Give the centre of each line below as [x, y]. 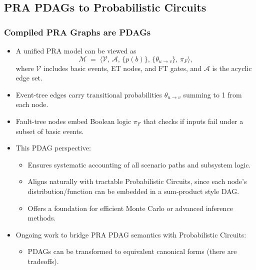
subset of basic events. [50, 131]
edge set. [29, 78]
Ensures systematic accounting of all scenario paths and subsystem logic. [139, 164]
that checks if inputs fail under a [193, 121]
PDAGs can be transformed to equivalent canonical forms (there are [132, 251]
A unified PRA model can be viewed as [76, 50]
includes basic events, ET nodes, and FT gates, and [122, 68]
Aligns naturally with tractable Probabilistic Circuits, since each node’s [137, 181]
